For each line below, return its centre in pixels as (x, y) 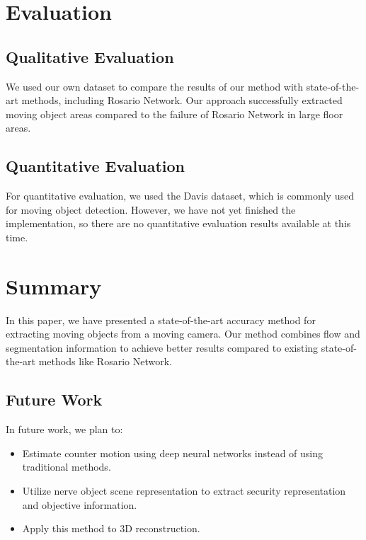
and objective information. (80, 504)
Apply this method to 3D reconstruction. (111, 528)
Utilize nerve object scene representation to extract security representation (184, 491)
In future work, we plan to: (64, 429)
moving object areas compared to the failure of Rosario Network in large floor (175, 114)
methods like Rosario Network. (105, 361)
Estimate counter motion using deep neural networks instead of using (172, 453)
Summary (54, 286)
